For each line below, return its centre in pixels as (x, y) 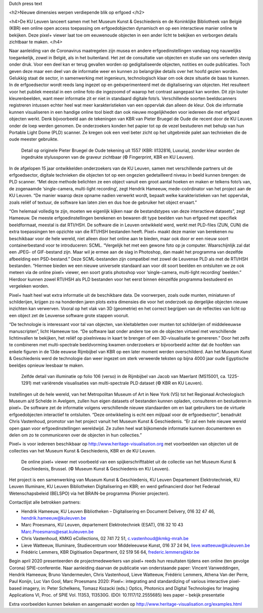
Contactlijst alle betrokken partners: (45, 502)
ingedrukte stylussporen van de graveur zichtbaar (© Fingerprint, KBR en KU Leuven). (108, 157)
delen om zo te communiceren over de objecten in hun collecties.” (75, 435)
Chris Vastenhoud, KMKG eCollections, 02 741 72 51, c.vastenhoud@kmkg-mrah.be (105, 539)
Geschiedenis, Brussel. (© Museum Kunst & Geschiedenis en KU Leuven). (95, 469)
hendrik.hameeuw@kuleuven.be (54, 518)
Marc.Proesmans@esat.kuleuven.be (57, 532)
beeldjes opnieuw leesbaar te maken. (47, 365)
